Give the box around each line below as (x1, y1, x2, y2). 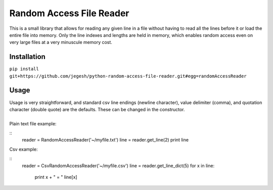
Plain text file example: (9, 120, 57, 126)
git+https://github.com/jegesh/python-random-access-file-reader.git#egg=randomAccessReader (9, 73, 247, 79)
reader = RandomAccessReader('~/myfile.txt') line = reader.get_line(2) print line (22, 137, 189, 143)
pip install (9, 66, 39, 72)
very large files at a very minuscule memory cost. (9, 39, 112, 45)
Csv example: (9, 146, 38, 152)
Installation (9, 53, 45, 61)
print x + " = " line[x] (34, 174, 78, 180)
